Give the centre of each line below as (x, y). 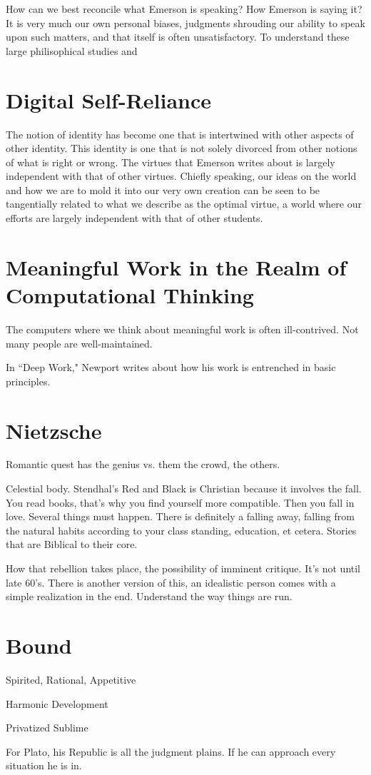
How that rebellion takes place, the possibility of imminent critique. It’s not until (183, 568)
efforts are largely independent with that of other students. (134, 218)
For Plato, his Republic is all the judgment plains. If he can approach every (171, 751)
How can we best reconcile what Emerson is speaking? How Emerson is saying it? (184, 9)
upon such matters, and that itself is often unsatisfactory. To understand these (178, 37)
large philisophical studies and (72, 50)
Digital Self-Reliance (109, 100)
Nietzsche (54, 430)
